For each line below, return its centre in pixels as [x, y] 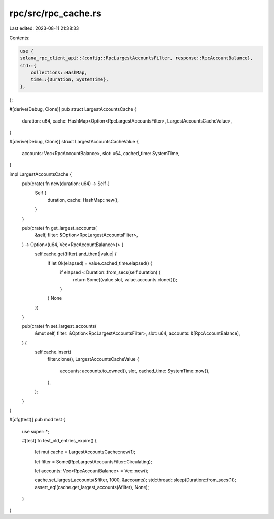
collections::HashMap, [59, 73]
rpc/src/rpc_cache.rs [55, 13]
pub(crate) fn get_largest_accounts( [60, 228]
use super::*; [36, 431]
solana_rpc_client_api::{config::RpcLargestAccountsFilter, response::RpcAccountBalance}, [136, 58]
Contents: [20, 38]
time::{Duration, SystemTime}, [70, 80]
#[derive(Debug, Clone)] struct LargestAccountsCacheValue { [74, 142]
